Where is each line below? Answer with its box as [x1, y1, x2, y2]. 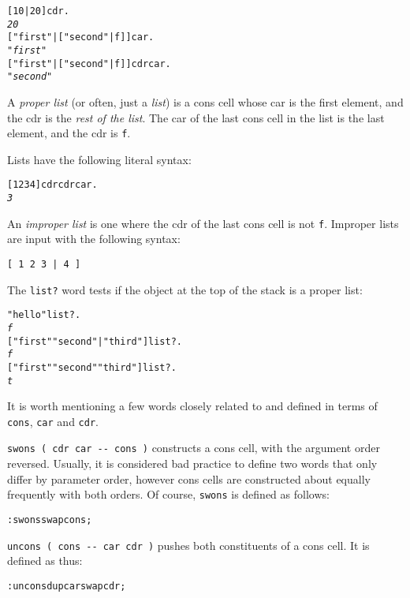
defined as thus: [7, 552, 83, 569]
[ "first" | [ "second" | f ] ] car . [7, 32, 155, 43]
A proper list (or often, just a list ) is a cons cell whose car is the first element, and [7, 93, 404, 110]
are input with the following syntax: [7, 230, 181, 247]
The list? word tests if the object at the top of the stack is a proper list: [7, 281, 363, 297]
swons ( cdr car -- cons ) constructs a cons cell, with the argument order [7, 439, 380, 456]
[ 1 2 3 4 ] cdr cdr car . [7, 179, 98, 191]
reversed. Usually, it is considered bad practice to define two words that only [7, 455, 378, 472]
